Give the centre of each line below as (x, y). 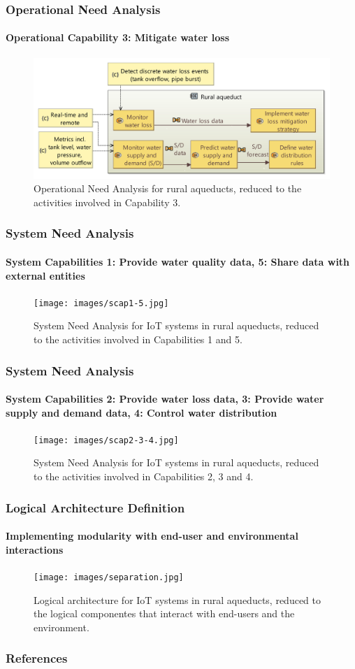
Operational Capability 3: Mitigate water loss (118, 37)
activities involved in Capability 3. (107, 202)
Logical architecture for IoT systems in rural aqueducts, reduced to (177, 599)
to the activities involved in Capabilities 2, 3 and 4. (144, 476)
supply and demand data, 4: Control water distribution (142, 412)
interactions (35, 549)
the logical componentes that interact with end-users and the (164, 613)
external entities (45, 275)
